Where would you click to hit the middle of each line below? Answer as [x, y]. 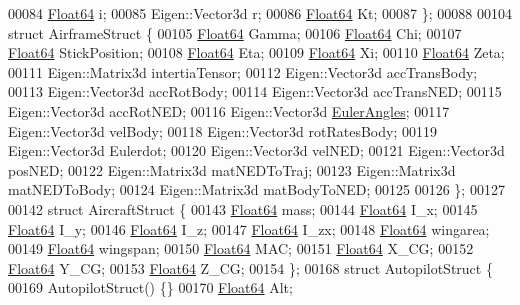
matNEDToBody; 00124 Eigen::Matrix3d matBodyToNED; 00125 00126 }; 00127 [256, 189]
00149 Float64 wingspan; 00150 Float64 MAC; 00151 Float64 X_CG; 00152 [241, 248]
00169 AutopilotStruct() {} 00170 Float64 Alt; [150, 287]
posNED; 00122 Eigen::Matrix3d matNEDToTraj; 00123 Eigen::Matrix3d [232, 169]
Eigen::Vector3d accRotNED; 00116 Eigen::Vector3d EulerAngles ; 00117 [229, 110]
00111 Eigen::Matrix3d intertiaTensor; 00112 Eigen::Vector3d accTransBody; [243, 71]
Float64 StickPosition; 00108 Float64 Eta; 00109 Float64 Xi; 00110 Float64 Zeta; [256, 52]
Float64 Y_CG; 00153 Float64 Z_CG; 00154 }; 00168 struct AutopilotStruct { [250, 267]
